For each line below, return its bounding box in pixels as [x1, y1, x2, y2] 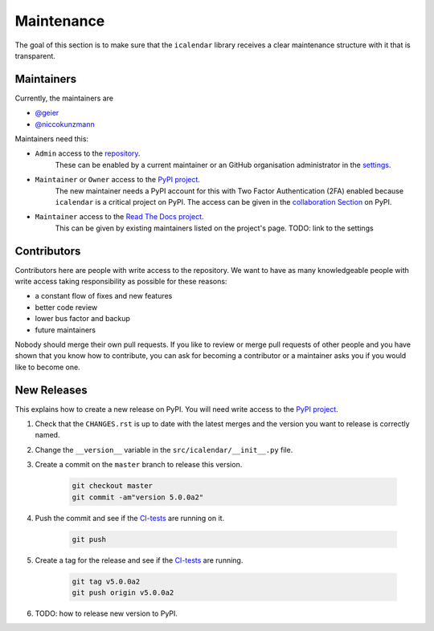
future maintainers [35, 325, 96, 335]
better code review [35, 302, 98, 312]
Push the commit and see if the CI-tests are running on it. [35, 513, 225, 523]
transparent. [14, 51, 56, 60]
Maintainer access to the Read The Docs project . [35, 212, 204, 222]
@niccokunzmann [35, 119, 96, 128]
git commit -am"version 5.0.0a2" [72, 492, 204, 502]
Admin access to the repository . [35, 149, 141, 158]
